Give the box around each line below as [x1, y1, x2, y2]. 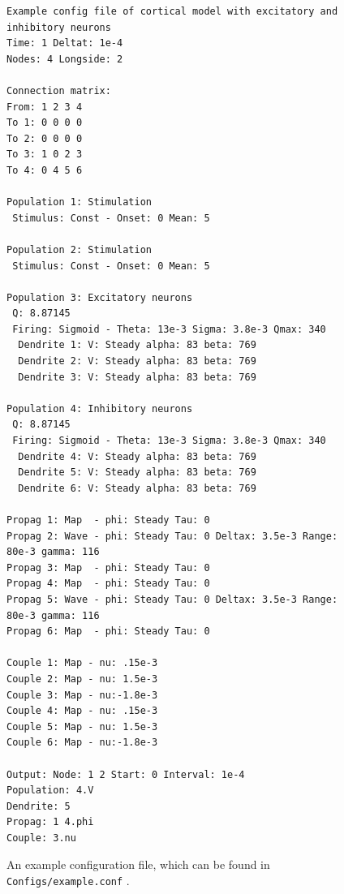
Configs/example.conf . [6, 872, 130, 889]
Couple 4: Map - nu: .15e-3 [6, 705, 158, 717]
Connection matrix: [6, 84, 111, 97]
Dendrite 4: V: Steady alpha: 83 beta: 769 [18, 450, 256, 462]
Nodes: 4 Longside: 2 [6, 53, 123, 65]
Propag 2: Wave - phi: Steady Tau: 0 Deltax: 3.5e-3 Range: [6, 530, 338, 542]
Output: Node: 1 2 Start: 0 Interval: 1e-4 [6, 768, 245, 780]
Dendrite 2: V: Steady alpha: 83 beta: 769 [18, 355, 256, 367]
